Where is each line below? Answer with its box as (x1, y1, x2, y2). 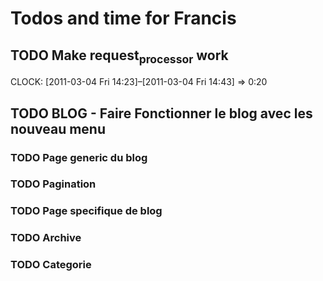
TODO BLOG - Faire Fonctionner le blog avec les (10, 105, 313, 122)
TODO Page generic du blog (10, 150, 148, 164)
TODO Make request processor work (10, 47, 229, 66)
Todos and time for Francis (10, 7, 237, 30)
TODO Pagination (10, 177, 97, 191)
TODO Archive (10, 231, 82, 245)
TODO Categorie (10, 258, 92, 272)
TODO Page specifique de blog (10, 204, 163, 218)
